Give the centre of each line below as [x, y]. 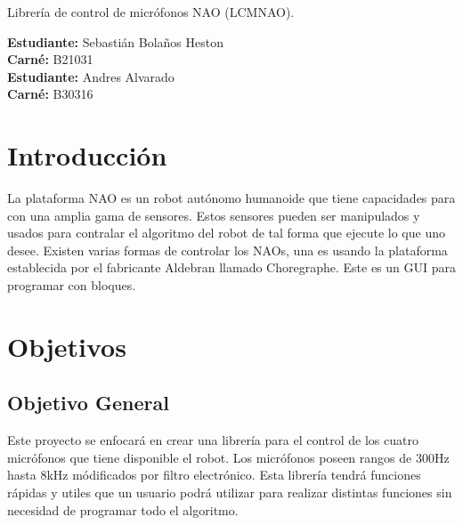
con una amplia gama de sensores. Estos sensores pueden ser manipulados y [214, 215]
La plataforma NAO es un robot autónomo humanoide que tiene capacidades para [231, 198]
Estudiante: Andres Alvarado [91, 76]
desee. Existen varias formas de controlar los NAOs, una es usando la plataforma [227, 250]
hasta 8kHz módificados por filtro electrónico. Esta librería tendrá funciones [214, 475]
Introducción [87, 155]
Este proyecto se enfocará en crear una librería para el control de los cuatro [213, 440]
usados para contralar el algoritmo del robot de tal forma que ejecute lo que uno [226, 233]
